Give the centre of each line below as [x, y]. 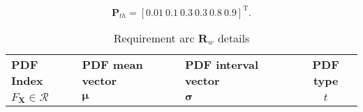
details [234, 38]
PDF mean [112, 64]
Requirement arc [154, 38]
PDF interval [222, 64]
